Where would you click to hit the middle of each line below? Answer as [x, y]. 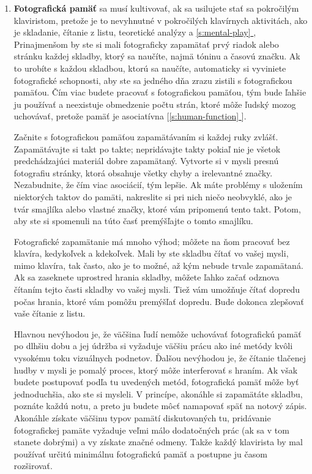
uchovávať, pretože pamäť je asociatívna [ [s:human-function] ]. [130, 116]
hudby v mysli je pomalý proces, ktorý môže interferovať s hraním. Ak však [156, 370]
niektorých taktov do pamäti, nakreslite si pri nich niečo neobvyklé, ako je [153, 196]
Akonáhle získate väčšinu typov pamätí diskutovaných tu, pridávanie [142, 418]
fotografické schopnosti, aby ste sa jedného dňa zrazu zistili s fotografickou [153, 80]
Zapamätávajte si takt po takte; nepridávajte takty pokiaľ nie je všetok [147, 149]
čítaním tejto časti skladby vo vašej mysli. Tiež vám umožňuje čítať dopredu [157, 289]
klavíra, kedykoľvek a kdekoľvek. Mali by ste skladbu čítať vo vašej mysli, [151, 253]
